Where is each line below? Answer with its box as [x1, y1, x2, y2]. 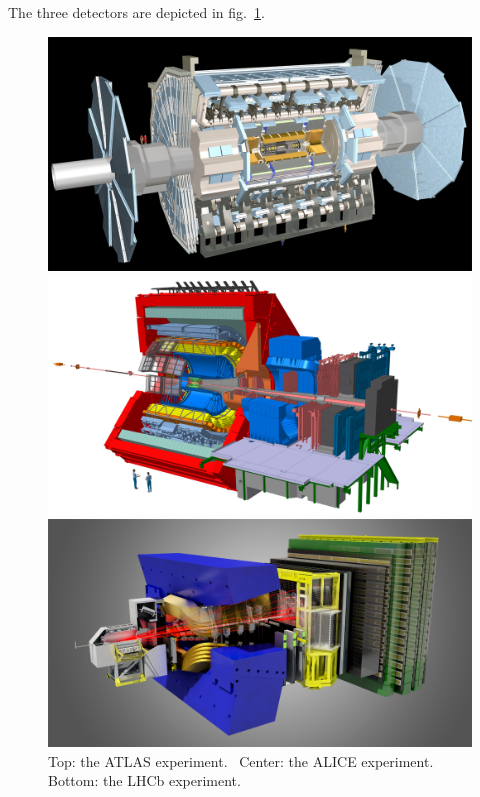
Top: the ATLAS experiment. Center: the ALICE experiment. [48, 750, 434, 771]
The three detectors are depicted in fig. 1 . [8, 2, 265, 22]
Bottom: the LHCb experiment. [48, 770, 241, 791]
